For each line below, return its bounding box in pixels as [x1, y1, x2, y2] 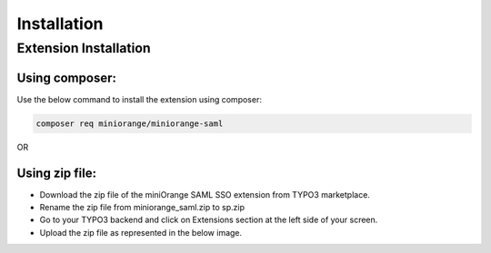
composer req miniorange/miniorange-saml [35, 118, 224, 129]
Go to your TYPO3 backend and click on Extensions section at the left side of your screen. [39, 214, 378, 226]
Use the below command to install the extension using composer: [16, 93, 263, 104]
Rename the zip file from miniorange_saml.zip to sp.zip [39, 201, 245, 212]
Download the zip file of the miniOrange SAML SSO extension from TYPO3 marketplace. [39, 189, 370, 199]
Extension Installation [16, 40, 151, 56]
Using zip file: [16, 165, 97, 180]
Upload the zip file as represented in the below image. [39, 227, 243, 238]
